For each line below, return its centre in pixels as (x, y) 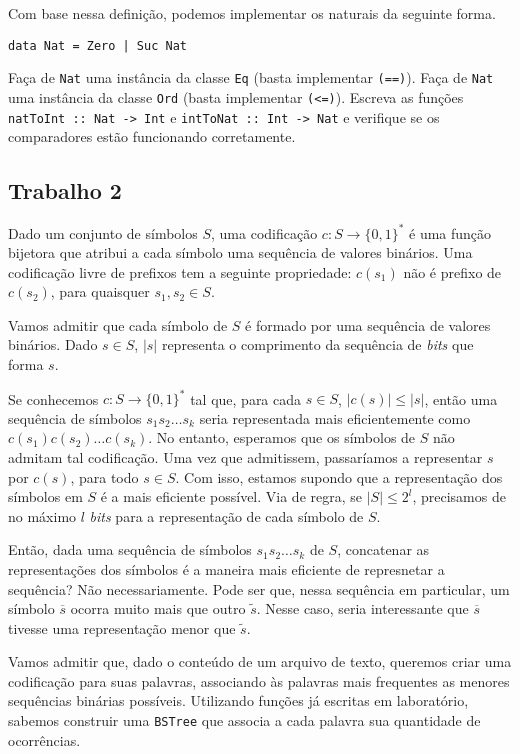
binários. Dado (53, 344)
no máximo (42, 515)
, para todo (104, 476)
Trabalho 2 (65, 190)
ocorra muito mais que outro (158, 608)
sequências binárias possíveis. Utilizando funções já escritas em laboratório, (238, 700)
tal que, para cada (246, 398)
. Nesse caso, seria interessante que (362, 608)
